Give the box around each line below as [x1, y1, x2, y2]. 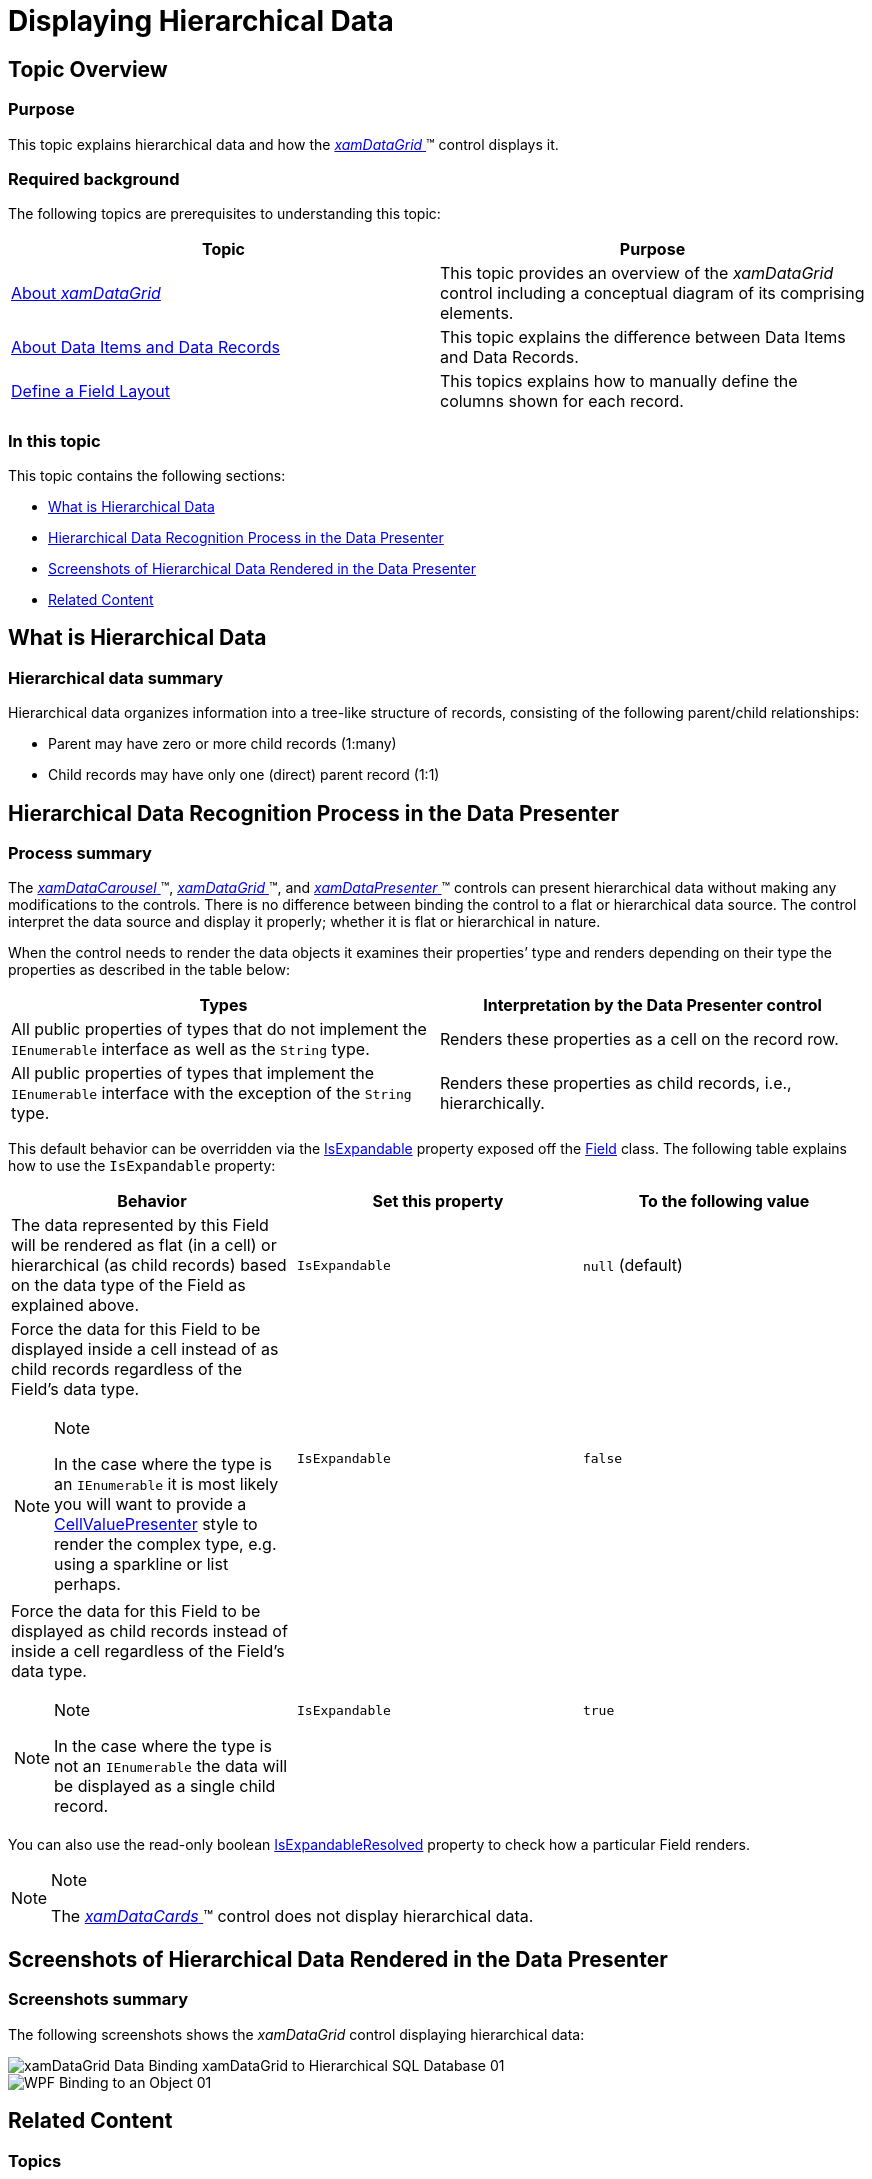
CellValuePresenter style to [54, 1514, 258, 1535]
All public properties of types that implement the [11, 1063, 375, 1084]
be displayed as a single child [54, 1776, 276, 1797]
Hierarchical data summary [8, 667, 224, 688]
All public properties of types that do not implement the [11, 1019, 427, 1040]
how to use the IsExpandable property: [8, 1157, 276, 1175]
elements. [440, 303, 514, 324]
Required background [8, 168, 180, 189]
